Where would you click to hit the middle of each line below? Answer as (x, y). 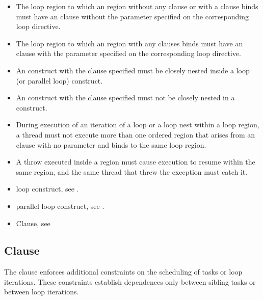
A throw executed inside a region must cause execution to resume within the (136, 162)
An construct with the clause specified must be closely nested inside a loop (133, 70)
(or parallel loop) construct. (59, 80)
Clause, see (33, 223)
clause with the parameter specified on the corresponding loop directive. (128, 53)
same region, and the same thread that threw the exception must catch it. (132, 171)
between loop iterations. (42, 292)
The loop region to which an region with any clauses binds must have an (129, 43)
